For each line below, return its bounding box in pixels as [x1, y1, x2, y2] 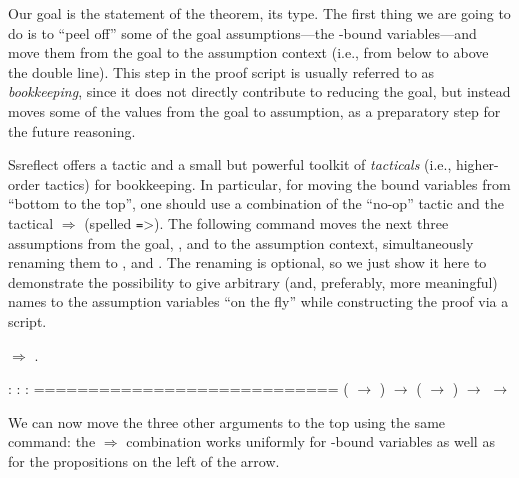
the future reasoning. [8, 120, 136, 141]
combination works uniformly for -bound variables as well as [126, 431, 495, 452]
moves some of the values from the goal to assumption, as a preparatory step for [8, 100, 501, 121]
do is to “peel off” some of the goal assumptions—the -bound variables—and [8, 22, 477, 43]
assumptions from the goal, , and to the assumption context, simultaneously [8, 232, 474, 253]
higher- [455, 154, 499, 175]
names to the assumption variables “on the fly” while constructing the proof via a [8, 291, 509, 312]
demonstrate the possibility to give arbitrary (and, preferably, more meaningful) [8, 271, 498, 292]
